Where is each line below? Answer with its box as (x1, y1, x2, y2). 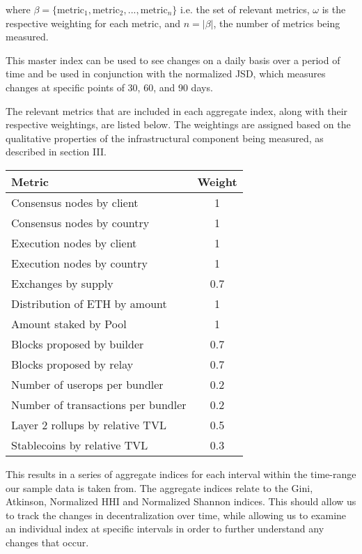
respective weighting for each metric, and (6, 15, 181, 30)
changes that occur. (6, 534, 89, 549)
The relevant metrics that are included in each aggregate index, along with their (6, 103, 348, 118)
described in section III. (6, 144, 107, 159)
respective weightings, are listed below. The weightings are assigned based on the (6, 117, 351, 132)
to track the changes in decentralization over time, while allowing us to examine (6, 507, 347, 522)
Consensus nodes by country (11, 214, 150, 231)
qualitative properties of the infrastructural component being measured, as (6, 130, 324, 145)
